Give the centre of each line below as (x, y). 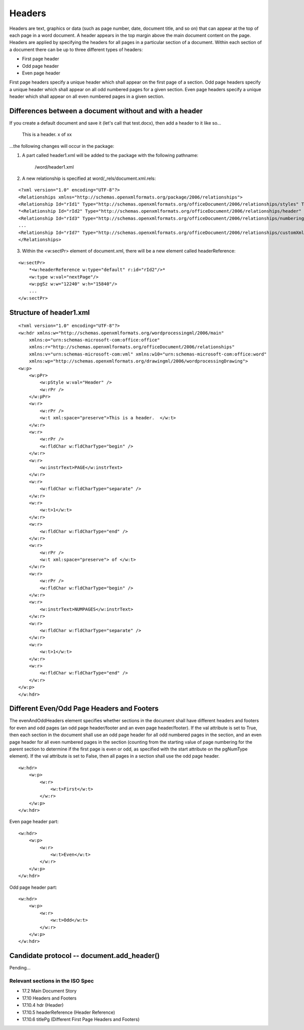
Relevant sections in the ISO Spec (52, 981)
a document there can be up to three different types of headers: (76, 49)
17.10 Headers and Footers (49, 998)
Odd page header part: (33, 887)
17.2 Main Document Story (49, 991)
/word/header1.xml (54, 167)
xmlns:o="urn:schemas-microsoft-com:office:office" (94, 340)
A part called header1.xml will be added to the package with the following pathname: (110, 155)
